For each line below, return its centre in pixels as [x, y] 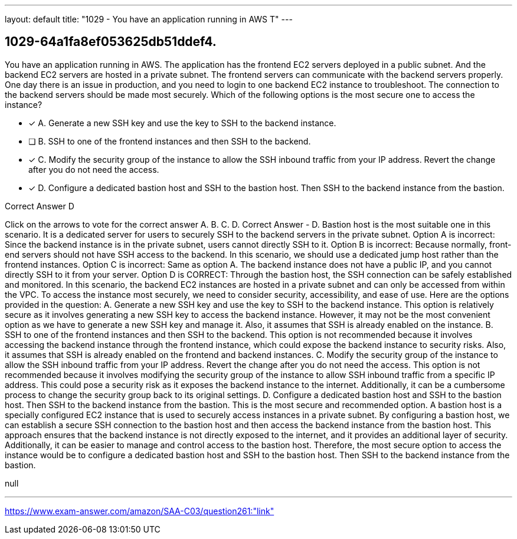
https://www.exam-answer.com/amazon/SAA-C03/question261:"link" [140, 511]
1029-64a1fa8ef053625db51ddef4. [111, 42]
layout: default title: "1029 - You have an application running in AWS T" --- [149, 19]
